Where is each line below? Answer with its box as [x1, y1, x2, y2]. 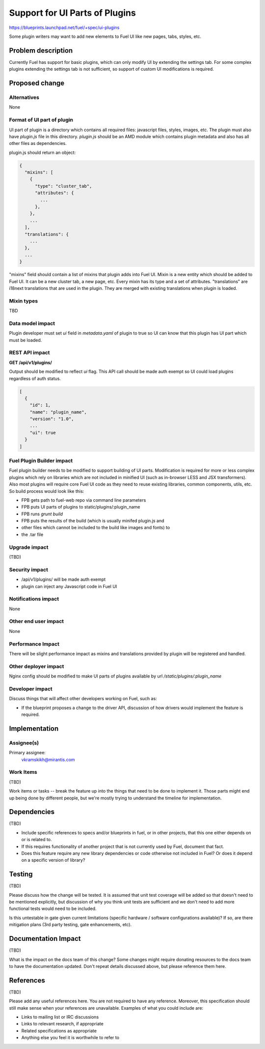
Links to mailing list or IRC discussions [21, 1014, 99, 1020]
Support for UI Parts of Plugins [9, 7, 136, 18]
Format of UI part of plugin [9, 116, 74, 123]
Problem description [9, 46, 73, 55]
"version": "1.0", [29, 416, 74, 422]
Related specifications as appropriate [21, 1027, 97, 1034]
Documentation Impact [9, 935, 81, 943]
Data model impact [9, 320, 55, 327]
